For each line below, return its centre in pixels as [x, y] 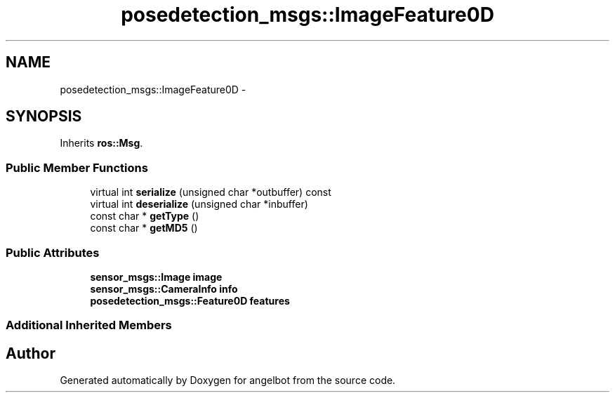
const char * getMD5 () [144, 228]
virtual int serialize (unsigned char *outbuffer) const [211, 192]
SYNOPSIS [44, 117]
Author [31, 353]
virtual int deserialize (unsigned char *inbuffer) [199, 204]
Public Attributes [53, 252]
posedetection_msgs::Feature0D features [190, 300]
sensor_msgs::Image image [156, 277]
